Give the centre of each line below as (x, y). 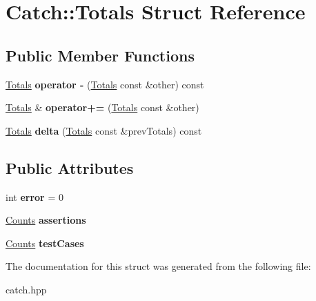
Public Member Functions (100, 55)
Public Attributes (70, 167)
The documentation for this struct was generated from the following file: (158, 266)
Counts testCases (45, 243)
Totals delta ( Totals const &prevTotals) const (104, 130)
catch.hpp (26, 289)
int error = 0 (34, 196)
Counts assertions (46, 220)
